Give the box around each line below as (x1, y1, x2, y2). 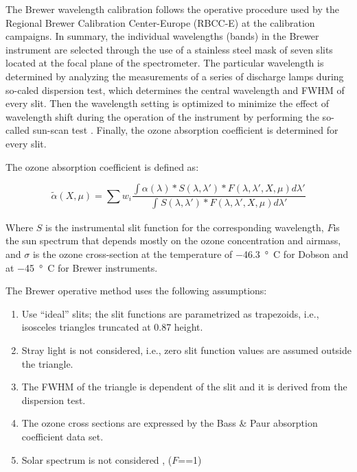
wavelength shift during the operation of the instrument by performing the (5, 109, 319, 123)
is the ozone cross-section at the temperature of (32, 246, 233, 261)
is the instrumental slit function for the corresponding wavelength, (45, 220, 324, 234)
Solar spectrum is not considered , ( (21, 452, 172, 467)
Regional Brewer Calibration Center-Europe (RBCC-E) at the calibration (5, 15, 315, 29)
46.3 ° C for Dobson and (242, 246, 349, 261)
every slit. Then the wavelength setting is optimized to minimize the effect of (5, 96, 330, 110)
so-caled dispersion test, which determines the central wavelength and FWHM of (5, 82, 345, 97)
